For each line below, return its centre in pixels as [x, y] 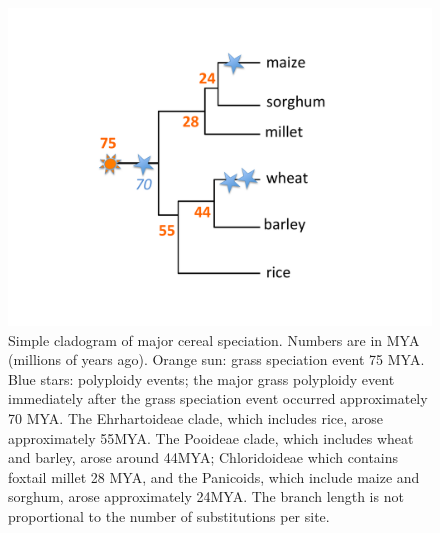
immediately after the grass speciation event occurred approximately [218, 398]
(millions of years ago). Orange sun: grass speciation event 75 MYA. [216, 359]
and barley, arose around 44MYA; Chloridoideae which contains [203, 457]
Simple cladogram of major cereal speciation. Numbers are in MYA [214, 339]
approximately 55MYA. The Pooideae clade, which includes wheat [211, 437]
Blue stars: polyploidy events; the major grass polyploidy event [201, 378]
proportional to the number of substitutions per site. [169, 515]
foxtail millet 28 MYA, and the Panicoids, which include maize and [214, 476]
